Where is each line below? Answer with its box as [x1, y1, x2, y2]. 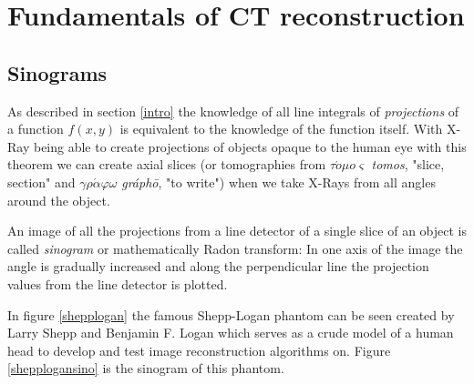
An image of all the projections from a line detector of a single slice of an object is [7, 221, 467, 240]
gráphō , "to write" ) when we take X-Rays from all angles [121, 172, 436, 191]
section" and [7, 172, 76, 191]
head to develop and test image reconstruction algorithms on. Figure [7, 340, 391, 359]
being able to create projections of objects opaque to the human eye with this [33, 136, 467, 156]
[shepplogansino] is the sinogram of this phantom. [7, 359, 284, 378]
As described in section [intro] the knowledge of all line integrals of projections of [7, 101, 459, 120]
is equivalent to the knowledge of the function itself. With [119, 119, 443, 138]
